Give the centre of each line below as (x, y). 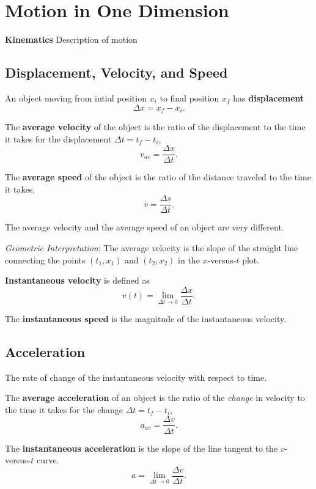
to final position (189, 97)
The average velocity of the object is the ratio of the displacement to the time (155, 126)
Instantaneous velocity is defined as (77, 280)
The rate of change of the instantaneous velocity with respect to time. (136, 377)
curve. (48, 460)
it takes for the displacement (58, 138)
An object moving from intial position (76, 97)
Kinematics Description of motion (71, 39)
